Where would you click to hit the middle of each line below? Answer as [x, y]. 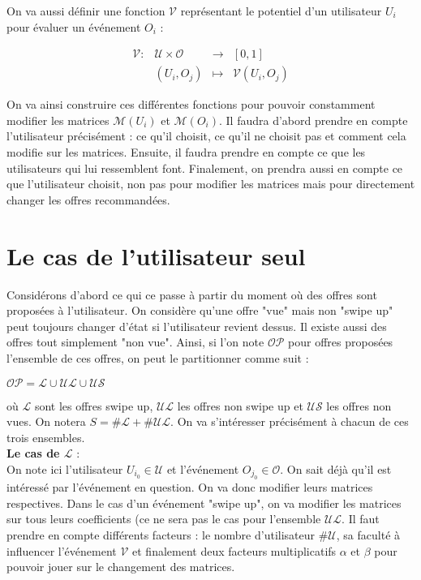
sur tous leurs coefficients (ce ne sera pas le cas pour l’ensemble [164, 519]
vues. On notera [46, 421]
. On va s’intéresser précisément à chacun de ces [290, 421]
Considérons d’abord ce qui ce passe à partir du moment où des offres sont [192, 294]
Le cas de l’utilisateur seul [156, 255]
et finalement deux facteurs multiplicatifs [234, 550]
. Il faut [361, 519]
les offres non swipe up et [240, 405]
